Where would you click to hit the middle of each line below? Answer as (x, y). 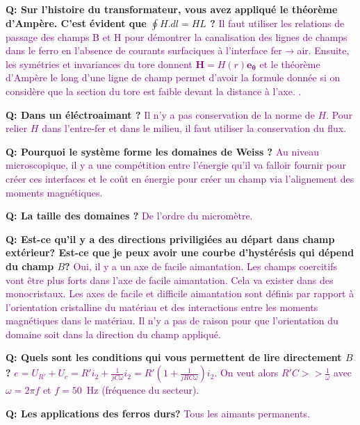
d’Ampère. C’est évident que (76, 23)
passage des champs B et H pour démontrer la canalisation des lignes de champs (177, 36)
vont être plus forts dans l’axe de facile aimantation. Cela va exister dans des (170, 280)
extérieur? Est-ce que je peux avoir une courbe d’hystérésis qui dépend (180, 252)
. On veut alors (246, 373)
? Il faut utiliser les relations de (277, 23)
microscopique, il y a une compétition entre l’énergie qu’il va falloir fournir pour (176, 165)
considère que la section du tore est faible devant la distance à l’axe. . (154, 91)
